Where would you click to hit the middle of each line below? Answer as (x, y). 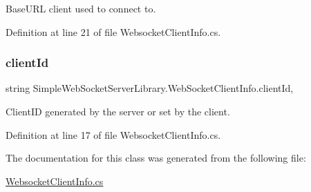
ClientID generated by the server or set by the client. (118, 111)
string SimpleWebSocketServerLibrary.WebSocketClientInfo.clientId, (150, 88)
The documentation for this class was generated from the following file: (156, 158)
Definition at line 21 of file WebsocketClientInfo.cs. (113, 31)
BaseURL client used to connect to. (81, 8)
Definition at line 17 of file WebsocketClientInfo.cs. (113, 134)
